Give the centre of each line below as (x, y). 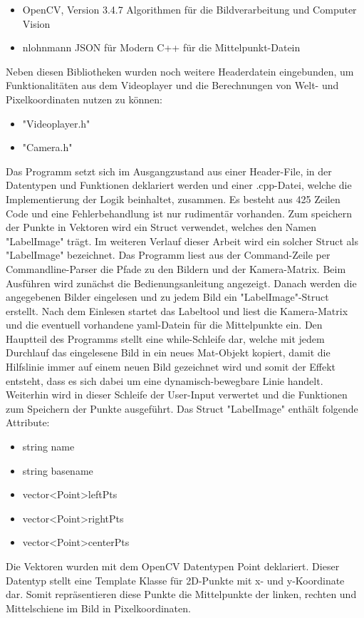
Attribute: (28, 422)
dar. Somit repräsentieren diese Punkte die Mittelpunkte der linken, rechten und (181, 594)
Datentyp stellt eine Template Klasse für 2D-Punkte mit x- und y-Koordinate (175, 580)
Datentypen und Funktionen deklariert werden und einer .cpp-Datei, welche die (179, 185)
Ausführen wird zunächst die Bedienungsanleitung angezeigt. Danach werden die (181, 283)
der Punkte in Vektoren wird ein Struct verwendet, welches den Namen (161, 227)
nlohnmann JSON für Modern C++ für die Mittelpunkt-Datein (161, 47)
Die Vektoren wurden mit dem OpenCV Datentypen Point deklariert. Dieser (173, 566)
